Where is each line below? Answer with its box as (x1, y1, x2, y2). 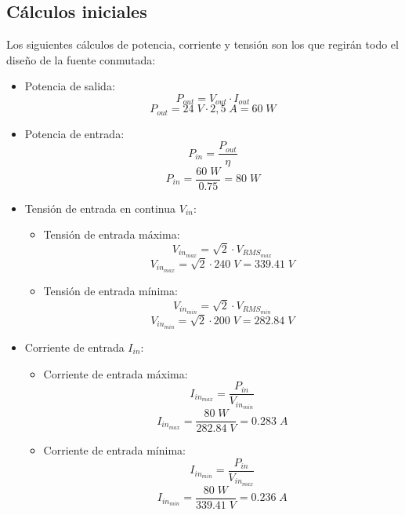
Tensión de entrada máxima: (43, 226, 180, 243)
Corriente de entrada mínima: (43, 442, 186, 458)
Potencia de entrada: (24, 125, 125, 141)
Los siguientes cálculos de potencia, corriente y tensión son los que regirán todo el (6, 36, 399, 53)
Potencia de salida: (24, 78, 115, 94)
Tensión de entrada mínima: (43, 282, 178, 298)
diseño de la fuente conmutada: (6, 51, 156, 68)
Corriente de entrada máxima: (43, 365, 188, 382)
